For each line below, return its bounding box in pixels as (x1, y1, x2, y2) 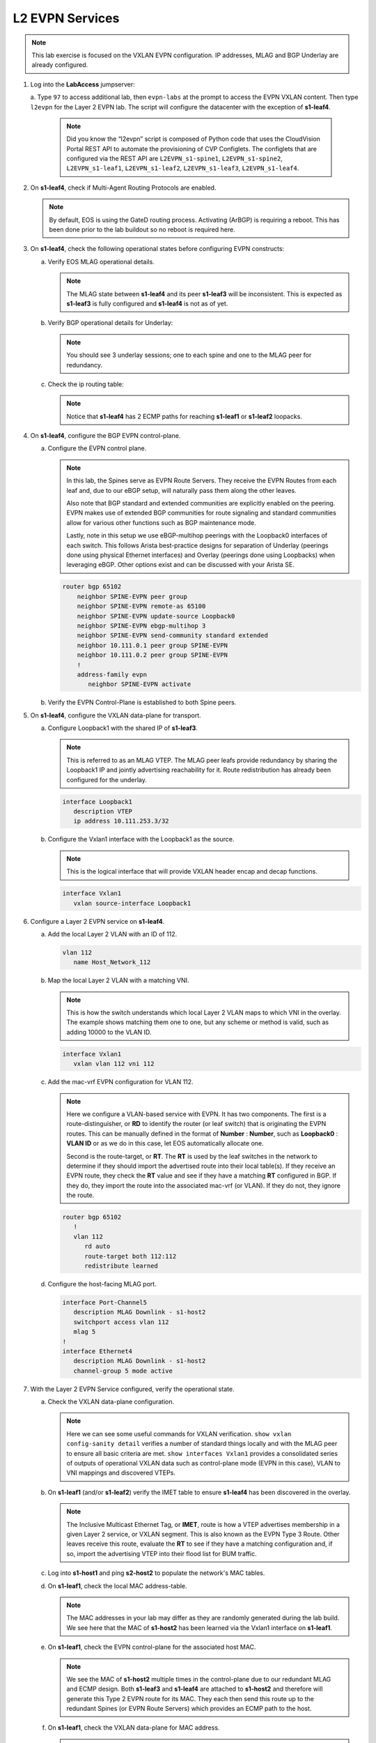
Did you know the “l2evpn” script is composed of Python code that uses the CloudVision (66, 135, 320, 143)
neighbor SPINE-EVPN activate (88, 680, 191, 688)
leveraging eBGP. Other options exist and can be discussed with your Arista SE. (66, 561, 295, 569)
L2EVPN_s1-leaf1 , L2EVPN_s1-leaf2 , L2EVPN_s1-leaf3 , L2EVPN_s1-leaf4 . (66, 164, 299, 172)
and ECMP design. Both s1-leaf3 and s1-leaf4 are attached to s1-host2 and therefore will (66, 1684, 323, 1693)
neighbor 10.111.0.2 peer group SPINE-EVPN (77, 651, 228, 659)
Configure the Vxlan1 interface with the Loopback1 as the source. (47, 835, 235, 844)
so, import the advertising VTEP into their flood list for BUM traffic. (66, 1549, 257, 1558)
